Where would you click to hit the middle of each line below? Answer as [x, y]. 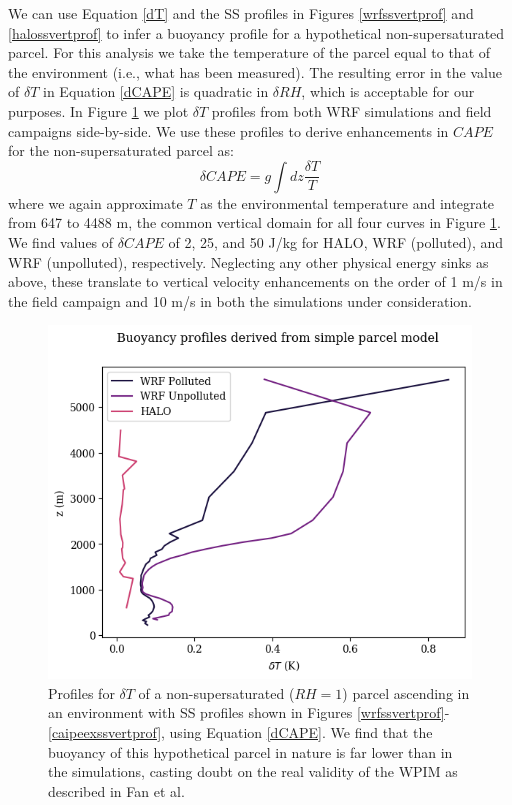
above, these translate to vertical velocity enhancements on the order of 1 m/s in [255, 281]
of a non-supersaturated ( [216, 692]
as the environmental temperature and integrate [347, 202]
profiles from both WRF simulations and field [351, 110]
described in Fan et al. [116, 790]
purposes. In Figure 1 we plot [98, 110]
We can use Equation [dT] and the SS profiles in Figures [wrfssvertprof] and [241, 13]
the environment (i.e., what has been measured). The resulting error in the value [255, 71]
